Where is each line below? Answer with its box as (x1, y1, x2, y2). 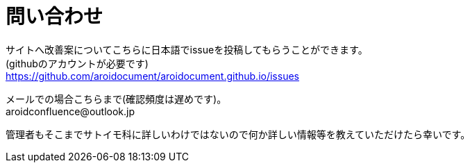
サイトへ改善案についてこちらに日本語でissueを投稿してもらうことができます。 (6, 43, 368, 56)
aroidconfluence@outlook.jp (6, 105, 135, 117)
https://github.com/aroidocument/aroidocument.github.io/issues (6, 69, 299, 82)
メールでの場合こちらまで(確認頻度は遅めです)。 (6, 92, 227, 105)
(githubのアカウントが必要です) (6, 57, 149, 69)
